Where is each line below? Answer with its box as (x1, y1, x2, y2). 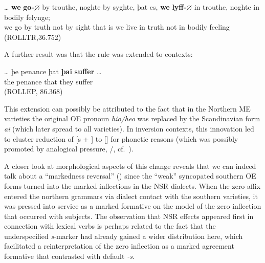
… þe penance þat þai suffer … (4, 65, 102, 76)
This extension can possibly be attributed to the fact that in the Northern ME (4, 103, 251, 114)
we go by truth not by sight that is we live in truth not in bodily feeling (4, 21, 230, 32)
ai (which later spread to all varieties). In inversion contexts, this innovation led (4, 123, 254, 134)
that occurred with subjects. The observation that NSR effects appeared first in (4, 210, 254, 221)
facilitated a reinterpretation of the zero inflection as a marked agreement (4, 240, 234, 251)
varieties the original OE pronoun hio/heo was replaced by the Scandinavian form (4, 113, 260, 124)
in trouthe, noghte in (194, 2, 259, 12)
